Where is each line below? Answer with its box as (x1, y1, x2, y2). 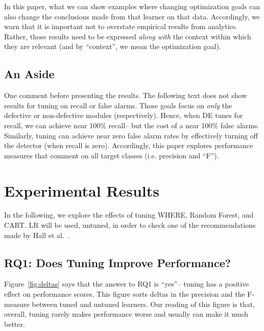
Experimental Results (4, 180, 159, 201)
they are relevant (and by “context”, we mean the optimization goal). (4, 41, 221, 52)
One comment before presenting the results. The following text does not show (4, 90, 247, 101)
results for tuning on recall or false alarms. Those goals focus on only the (4, 100, 232, 110)
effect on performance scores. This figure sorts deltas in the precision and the (4, 289, 245, 299)
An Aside (4, 66, 55, 82)
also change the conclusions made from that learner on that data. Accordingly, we (4, 11, 260, 21)
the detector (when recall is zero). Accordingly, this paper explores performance (4, 140, 253, 151)
